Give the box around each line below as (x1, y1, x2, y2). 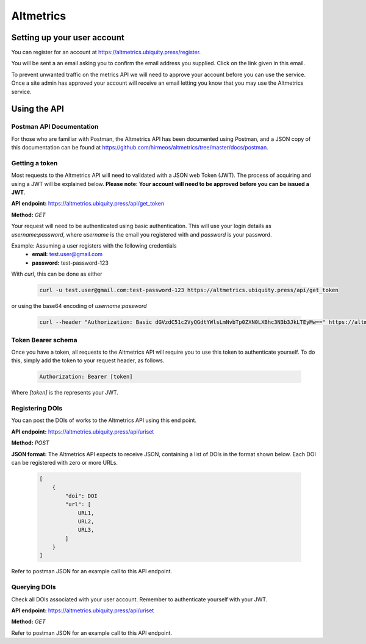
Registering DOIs (11, 404, 63, 413)
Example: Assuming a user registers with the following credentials (11, 242, 177, 249)
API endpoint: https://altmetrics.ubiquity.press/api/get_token (11, 200, 165, 207)
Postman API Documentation (11, 123, 99, 131)
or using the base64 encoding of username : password (11, 302, 147, 310)
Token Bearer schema (11, 335, 77, 344)
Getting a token (11, 159, 58, 167)
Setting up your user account (11, 32, 124, 43)
